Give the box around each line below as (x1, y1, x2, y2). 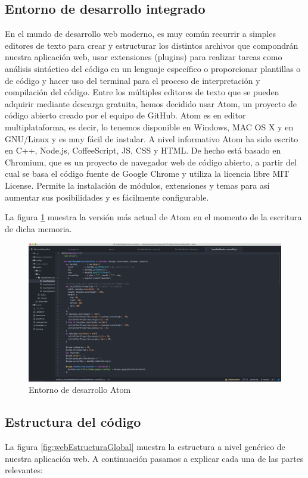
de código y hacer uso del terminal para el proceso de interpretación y (5, 74, 260, 86)
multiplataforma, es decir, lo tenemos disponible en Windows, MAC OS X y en (5, 120, 294, 133)
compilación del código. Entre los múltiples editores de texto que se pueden (5, 86, 279, 98)
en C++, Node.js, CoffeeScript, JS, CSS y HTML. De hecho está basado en (5, 144, 281, 157)
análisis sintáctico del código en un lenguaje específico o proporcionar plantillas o (5, 62, 301, 74)
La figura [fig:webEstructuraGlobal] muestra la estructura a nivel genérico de (5, 440, 285, 452)
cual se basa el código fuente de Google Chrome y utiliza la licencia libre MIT (5, 167, 290, 180)
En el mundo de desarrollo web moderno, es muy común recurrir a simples (5, 27, 276, 40)
